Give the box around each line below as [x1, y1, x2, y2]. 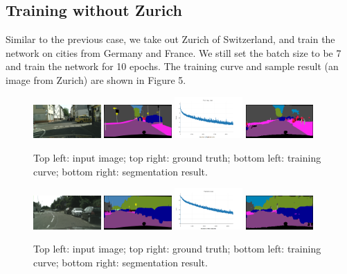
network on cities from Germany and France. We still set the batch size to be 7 [6, 45, 341, 60]
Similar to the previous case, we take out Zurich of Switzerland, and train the [6, 32, 335, 46]
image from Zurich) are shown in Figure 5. [6, 72, 186, 87]
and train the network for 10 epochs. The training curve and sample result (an [6, 59, 339, 74]
